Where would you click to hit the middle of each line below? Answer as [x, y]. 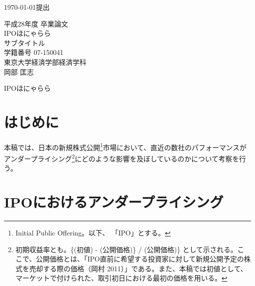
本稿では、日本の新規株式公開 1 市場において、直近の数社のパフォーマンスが [125, 146]
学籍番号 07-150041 [34, 52]
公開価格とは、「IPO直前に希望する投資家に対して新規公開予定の [140, 259]
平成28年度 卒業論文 [36, 23]
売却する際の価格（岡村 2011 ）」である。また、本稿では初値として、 [138, 268]
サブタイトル [25, 42]
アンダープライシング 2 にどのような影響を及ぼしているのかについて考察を [122, 158]
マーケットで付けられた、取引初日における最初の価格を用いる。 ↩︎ [121, 278]
